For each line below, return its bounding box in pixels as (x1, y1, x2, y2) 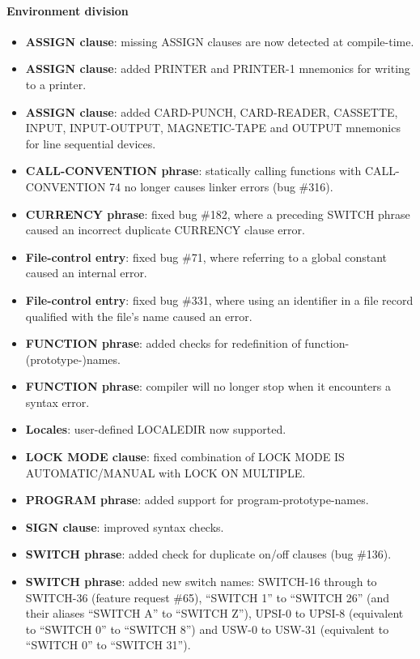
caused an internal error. (25, 264, 147, 281)
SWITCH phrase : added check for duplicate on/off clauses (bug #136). (25, 546, 392, 563)
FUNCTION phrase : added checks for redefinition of (25, 335, 301, 352)
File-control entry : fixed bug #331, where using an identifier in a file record (25, 291, 414, 308)
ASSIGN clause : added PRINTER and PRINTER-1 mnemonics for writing (25, 60, 410, 77)
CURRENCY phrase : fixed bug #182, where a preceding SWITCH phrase (25, 205, 410, 222)
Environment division (6, 2, 129, 19)
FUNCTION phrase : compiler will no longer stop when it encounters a (25, 378, 391, 395)
